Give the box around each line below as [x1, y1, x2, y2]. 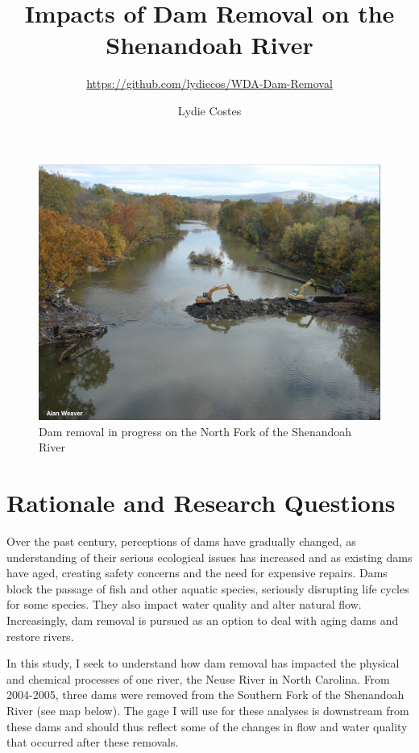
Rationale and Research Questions [6, 486, 396, 519]
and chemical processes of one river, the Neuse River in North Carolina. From [6, 670, 390, 687]
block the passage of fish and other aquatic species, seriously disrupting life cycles [6, 580, 409, 597]
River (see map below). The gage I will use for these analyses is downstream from [6, 701, 409, 718]
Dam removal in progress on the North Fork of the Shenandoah [39, 422, 352, 439]
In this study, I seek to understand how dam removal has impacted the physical [6, 655, 400, 672]
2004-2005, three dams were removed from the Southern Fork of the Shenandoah [6, 686, 404, 703]
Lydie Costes [177, 102, 242, 119]
